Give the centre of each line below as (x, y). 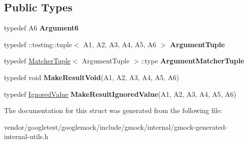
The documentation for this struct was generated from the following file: (113, 110)
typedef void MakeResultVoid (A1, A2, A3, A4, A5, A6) (92, 77)
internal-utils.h (26, 136)
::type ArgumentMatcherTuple (193, 61)
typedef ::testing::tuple (38, 44)
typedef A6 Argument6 (41, 28)
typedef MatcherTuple (37, 61)
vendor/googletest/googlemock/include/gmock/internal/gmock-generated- (116, 127)
